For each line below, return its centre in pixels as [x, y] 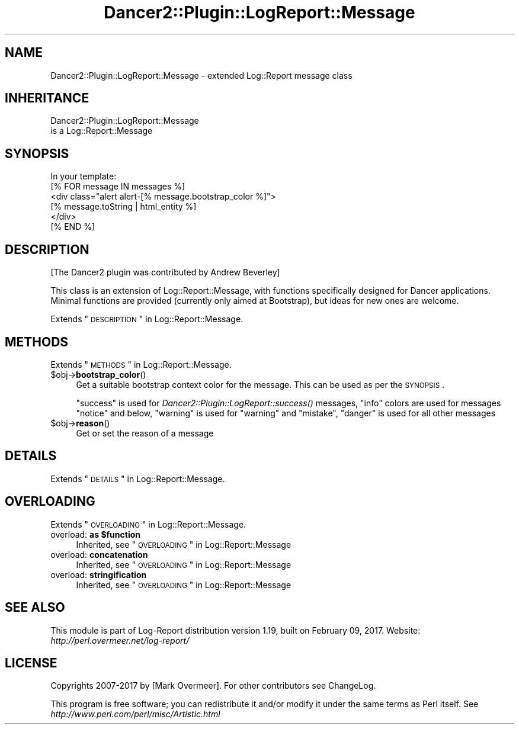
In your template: [84, 176]
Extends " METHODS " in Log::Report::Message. [141, 364]
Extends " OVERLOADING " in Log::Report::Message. [148, 524]
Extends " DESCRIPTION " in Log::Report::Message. [147, 319]
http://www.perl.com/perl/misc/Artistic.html [135, 714]
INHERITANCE [47, 98]
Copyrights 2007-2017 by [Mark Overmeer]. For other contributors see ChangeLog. [213, 686]
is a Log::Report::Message [102, 131]
